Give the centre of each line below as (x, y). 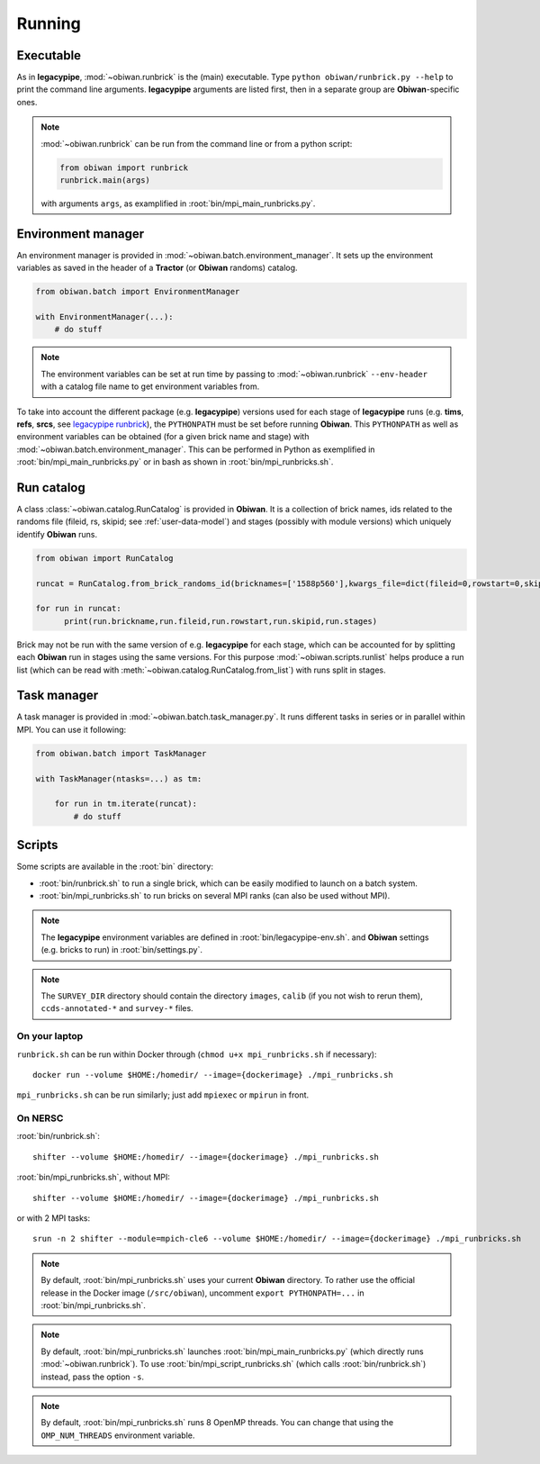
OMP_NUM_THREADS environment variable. (118, 1435)
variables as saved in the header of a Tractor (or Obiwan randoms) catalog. (157, 268)
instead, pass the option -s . (92, 1377)
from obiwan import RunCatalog (105, 558)
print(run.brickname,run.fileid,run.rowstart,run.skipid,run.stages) (221, 621)
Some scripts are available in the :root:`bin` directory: (115, 867)
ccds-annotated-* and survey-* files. (117, 1008)
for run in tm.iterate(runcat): (126, 804)
